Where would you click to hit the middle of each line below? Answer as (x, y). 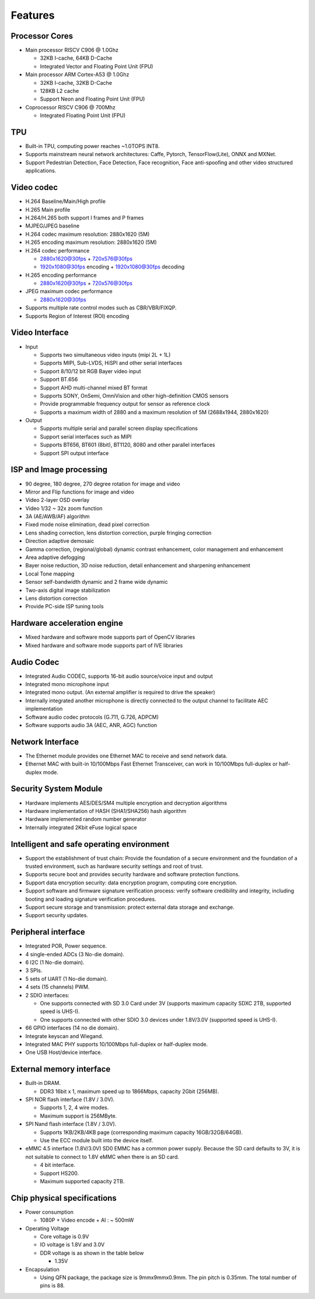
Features (33, 15)
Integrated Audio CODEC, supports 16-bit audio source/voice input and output (119, 676)
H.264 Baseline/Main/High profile (66, 201)
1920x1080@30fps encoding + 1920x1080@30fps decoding (112, 267)
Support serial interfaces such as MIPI (86, 436)
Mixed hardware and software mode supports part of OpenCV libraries (110, 637)
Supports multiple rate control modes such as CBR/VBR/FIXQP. (101, 308)
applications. (41, 171)
